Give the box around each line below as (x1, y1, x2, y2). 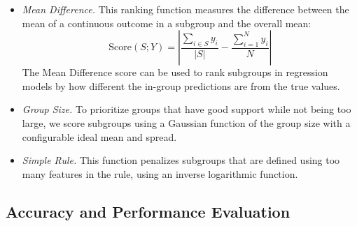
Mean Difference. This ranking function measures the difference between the (22, 2, 349, 16)
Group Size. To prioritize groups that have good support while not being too (22, 102, 351, 116)
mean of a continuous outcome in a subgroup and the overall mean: (22, 15, 311, 30)
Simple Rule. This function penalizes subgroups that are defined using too (22, 153, 340, 167)
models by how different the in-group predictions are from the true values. (22, 78, 340, 93)
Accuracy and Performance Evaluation (6, 200, 290, 222)
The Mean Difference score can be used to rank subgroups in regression (22, 65, 328, 80)
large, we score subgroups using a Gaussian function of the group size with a (22, 115, 351, 130)
